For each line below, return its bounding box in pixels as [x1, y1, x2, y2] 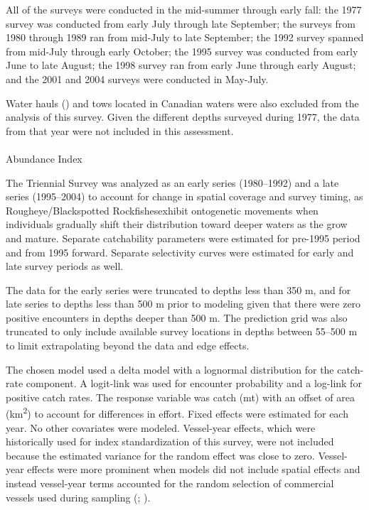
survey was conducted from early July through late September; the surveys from [6, 16, 355, 31]
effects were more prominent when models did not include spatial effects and [27, 462, 360, 477]
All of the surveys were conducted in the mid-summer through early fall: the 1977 [6, 2, 362, 16]
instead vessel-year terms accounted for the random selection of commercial [6, 476, 334, 491]
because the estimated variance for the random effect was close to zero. [6, 447, 315, 462]
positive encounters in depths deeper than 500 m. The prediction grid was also [6, 310, 348, 325]
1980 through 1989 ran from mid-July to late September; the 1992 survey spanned [6, 30, 364, 45]
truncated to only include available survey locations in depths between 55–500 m [6, 324, 358, 339]
